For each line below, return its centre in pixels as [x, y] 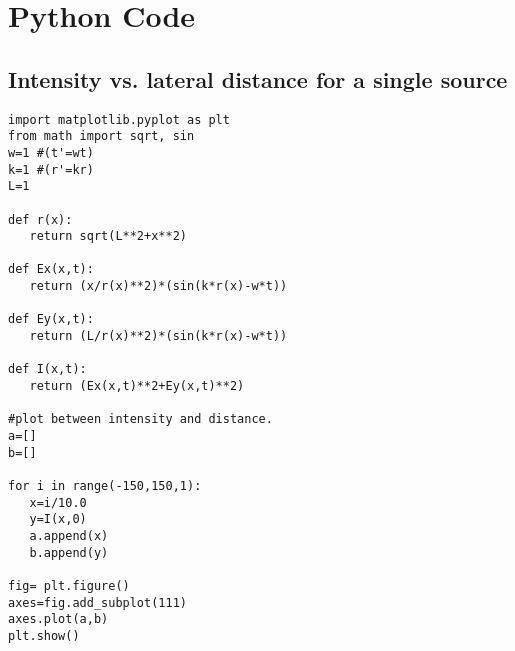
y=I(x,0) [58, 519]
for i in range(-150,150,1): [105, 486]
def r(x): [40, 219]
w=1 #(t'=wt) [51, 152]
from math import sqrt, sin [101, 136]
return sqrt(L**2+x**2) [108, 236]
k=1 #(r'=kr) [51, 169]
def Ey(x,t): [51, 319]
